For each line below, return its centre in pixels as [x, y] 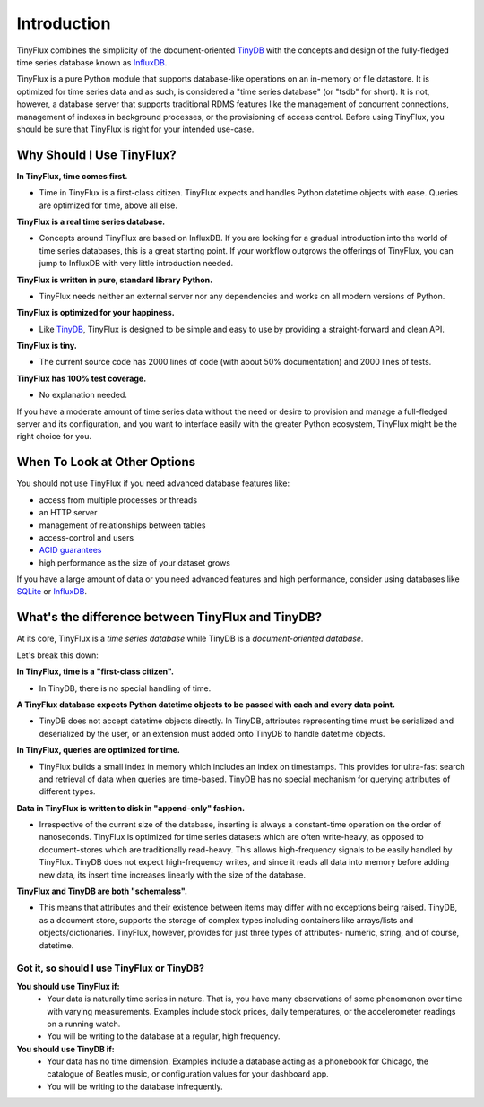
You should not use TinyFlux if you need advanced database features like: [153, 483]
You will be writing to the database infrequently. [135, 1086]
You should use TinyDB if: [66, 1049]
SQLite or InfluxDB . [52, 592]
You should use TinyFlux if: [68, 986]
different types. [67, 791]
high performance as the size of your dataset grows [135, 562]
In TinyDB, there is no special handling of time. [125, 688]
